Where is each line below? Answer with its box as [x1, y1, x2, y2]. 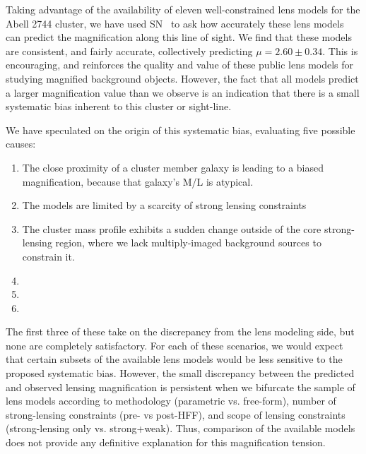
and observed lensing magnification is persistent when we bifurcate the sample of [6, 379, 355, 394]
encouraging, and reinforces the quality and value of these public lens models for [6, 57, 354, 72]
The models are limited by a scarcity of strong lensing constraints [22, 198, 307, 213]
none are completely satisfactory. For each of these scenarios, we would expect [6, 337, 343, 352]
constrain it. [22, 249, 75, 263]
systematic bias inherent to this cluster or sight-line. [6, 99, 232, 114]
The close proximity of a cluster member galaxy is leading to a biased [22, 160, 324, 174]
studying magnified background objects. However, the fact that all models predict [6, 71, 359, 85]
